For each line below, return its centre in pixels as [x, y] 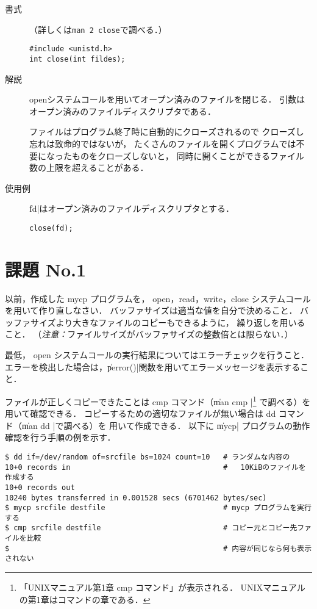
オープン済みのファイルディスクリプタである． [123, 111]
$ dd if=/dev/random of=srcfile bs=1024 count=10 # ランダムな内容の [148, 457]
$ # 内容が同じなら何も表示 [158, 548]
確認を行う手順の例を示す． [60, 437]
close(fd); [51, 228]
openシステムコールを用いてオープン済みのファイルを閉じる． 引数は [167, 99]
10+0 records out [40, 487]
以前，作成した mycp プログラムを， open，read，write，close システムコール [158, 298]
